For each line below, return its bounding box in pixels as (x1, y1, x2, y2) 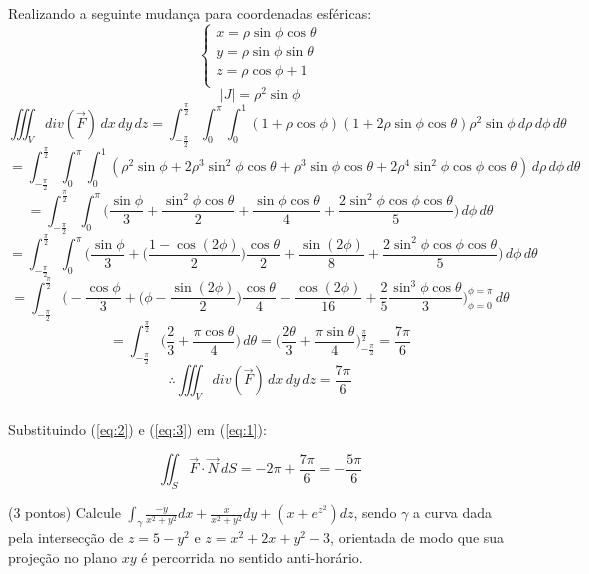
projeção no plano (8, 546, 117, 567)
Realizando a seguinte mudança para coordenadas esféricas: (8, 3, 372, 23)
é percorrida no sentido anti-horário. (141, 546, 363, 567)
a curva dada (412, 502, 492, 523)
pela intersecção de (8, 527, 124, 548)
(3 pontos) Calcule (8, 502, 121, 523)
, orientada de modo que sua (330, 527, 505, 548)
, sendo (353, 502, 397, 523)
